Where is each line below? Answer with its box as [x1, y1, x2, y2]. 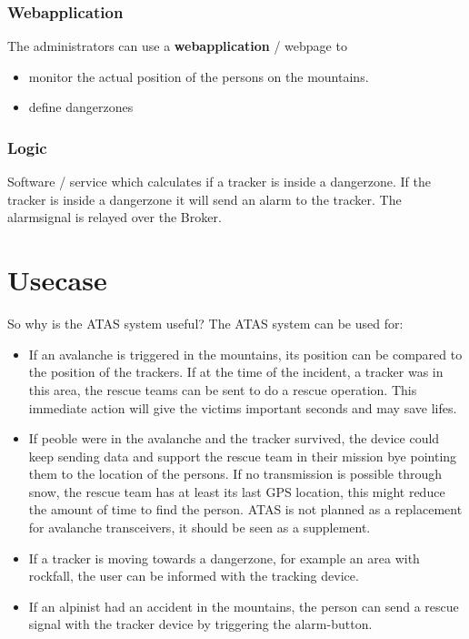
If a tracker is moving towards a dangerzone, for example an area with [28, 548, 420, 567]
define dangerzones [28, 97, 134, 117]
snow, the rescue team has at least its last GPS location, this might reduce [28, 482, 445, 501]
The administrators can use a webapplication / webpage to [7, 36, 347, 56]
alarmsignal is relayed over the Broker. [7, 208, 222, 227]
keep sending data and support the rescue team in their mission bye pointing [28, 446, 457, 465]
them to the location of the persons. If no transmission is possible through [28, 464, 442, 483]
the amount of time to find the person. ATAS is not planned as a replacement [28, 500, 463, 519]
